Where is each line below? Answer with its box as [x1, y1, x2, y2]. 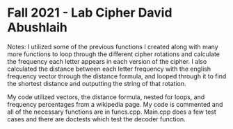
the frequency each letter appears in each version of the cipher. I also [7, 57, 207, 65]
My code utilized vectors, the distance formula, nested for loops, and [7, 92, 205, 101]
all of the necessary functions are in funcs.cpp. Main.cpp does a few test [7, 108, 217, 116]
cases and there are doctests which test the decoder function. [7, 114, 186, 123]
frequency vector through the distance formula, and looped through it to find [7, 71, 227, 80]
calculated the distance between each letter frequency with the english [7, 64, 211, 73]
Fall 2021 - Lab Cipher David [7, 5, 172, 21]
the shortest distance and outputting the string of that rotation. [7, 79, 186, 87]
